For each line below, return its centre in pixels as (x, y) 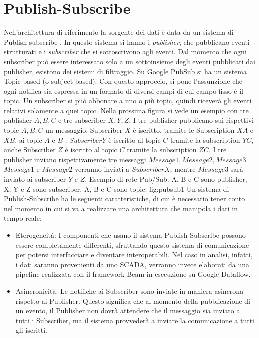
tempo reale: (23, 218)
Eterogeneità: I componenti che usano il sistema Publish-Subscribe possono (130, 235)
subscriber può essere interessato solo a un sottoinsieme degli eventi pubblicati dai (129, 61)
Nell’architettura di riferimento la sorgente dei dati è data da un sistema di (119, 32)
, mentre (183, 169)
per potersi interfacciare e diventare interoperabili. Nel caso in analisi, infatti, (134, 254)
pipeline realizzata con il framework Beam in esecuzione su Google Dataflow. (133, 274)
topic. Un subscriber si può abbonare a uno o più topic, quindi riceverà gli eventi (128, 101)
